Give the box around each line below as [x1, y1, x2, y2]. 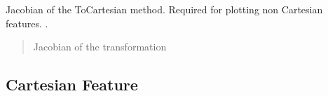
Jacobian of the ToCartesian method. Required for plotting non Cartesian [6, 2, 323, 16]
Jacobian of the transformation [33, 39, 167, 54]
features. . [6, 15, 48, 30]
